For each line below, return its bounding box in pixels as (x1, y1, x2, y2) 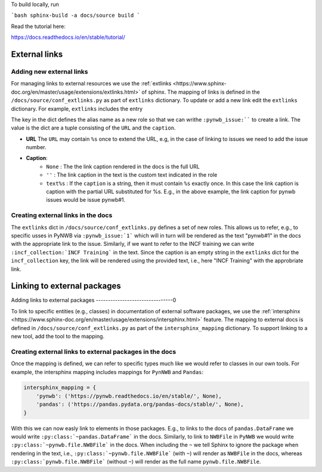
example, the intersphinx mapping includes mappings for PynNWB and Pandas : (11, 368, 204, 375)
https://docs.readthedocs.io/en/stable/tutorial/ (11, 33, 125, 41)
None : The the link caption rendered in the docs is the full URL (46, 163, 200, 170)
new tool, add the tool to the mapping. (11, 332, 104, 340)
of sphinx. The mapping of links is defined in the (141, 88, 261, 95)
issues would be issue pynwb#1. (46, 196, 125, 203)
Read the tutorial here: (11, 23, 66, 30)
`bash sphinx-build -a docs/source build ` (11, 12, 140, 19)
